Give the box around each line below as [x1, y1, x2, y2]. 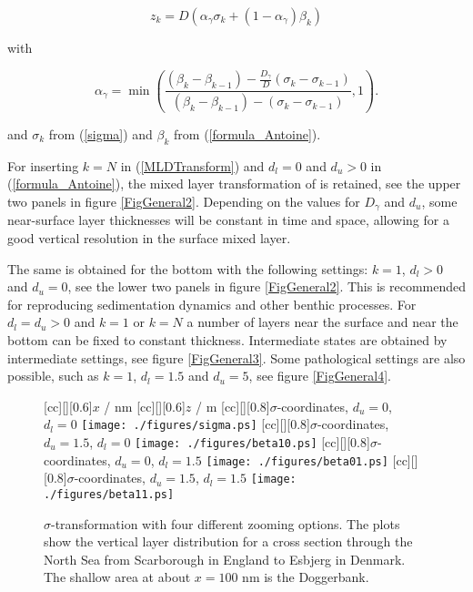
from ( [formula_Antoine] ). [174, 124, 321, 143]
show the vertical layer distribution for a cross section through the [44, 532, 413, 551]
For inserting [7, 156, 79, 175]
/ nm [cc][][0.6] [104, 396, 186, 415]
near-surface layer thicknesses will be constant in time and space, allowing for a [7, 210, 449, 230]
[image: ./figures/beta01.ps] [206, 454, 388, 468]
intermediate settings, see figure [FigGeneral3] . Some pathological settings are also [7, 348, 466, 367]
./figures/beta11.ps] [44, 487, 175, 501]
